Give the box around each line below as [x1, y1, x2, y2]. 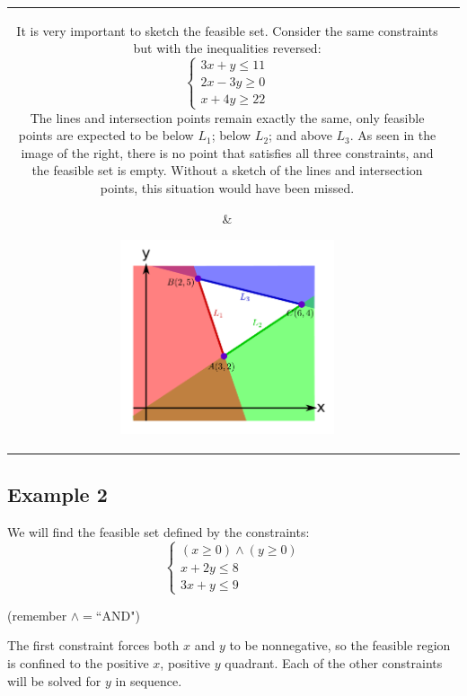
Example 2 [7, 480, 108, 507]
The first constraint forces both [7, 636, 180, 655]
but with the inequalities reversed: [133, 39, 322, 57]
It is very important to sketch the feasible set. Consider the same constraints [16, 21, 438, 40]
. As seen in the [349, 126, 436, 145]
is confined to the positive [7, 654, 149, 673]
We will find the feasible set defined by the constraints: [7, 522, 310, 541]
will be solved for [7, 671, 101, 690]
